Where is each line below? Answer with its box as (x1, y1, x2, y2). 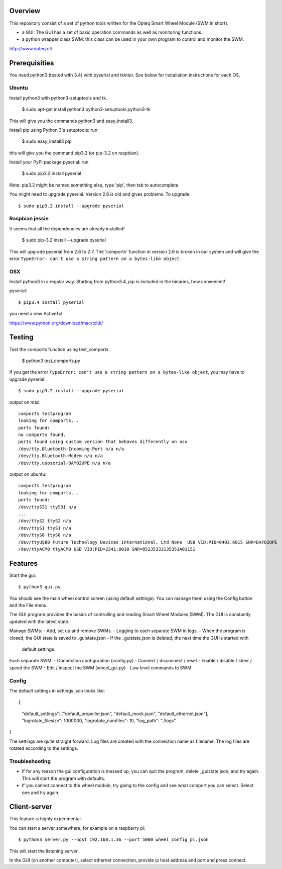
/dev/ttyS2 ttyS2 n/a (18, 518, 71, 524)
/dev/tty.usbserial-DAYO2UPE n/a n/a (18, 460, 111, 466)
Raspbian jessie (9, 215, 49, 222)
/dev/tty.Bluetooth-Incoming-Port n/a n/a (18, 446, 124, 452)
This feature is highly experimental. (9, 816, 82, 822)
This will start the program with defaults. (22, 775, 105, 781)
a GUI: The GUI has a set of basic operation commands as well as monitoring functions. (22, 29, 203, 35)
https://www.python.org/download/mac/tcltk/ (9, 320, 103, 326)
